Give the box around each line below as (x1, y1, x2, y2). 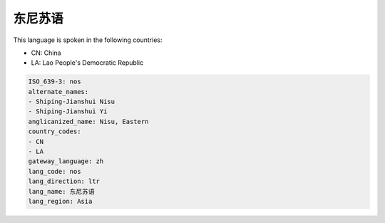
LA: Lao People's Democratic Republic (31, 58, 144, 67)
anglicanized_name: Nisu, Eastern (28, 118, 149, 125)
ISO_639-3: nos (28, 78, 81, 85)
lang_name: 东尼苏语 (28, 187, 96, 195)
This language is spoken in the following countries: (13, 36, 163, 44)
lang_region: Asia (28, 197, 93, 205)
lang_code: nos (28, 167, 81, 175)
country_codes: (28, 128, 81, 135)
